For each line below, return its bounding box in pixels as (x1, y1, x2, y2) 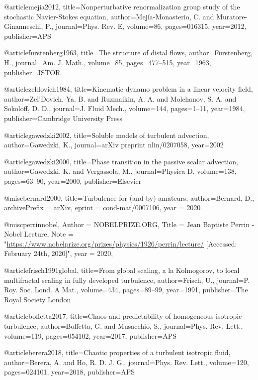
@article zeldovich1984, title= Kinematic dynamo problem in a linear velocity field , (4, 84, 253, 94)
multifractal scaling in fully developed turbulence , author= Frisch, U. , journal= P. (4, 274, 250, 285)
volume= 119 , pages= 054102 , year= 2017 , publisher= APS (4, 330, 176, 341)
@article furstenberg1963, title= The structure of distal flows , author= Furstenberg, (4, 47, 253, 58)
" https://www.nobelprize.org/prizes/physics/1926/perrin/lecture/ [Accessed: (4, 238, 237, 249)
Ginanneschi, (4, 21, 43, 31)
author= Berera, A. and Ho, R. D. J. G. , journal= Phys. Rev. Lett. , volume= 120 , (4, 357, 249, 367)
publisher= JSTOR (4, 67, 61, 77)
